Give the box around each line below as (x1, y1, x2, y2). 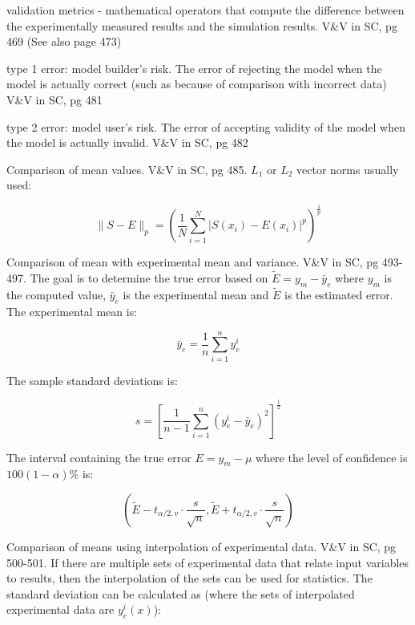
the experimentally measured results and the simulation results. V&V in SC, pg (6, 17, 397, 34)
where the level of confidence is (255, 448, 408, 465)
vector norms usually (296, 160, 399, 177)
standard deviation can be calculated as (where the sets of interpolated (6, 585, 355, 602)
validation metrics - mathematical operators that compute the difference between (6, 2, 405, 18)
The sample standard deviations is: (6, 371, 178, 388)
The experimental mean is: (6, 302, 138, 319)
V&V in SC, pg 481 (6, 91, 103, 108)
